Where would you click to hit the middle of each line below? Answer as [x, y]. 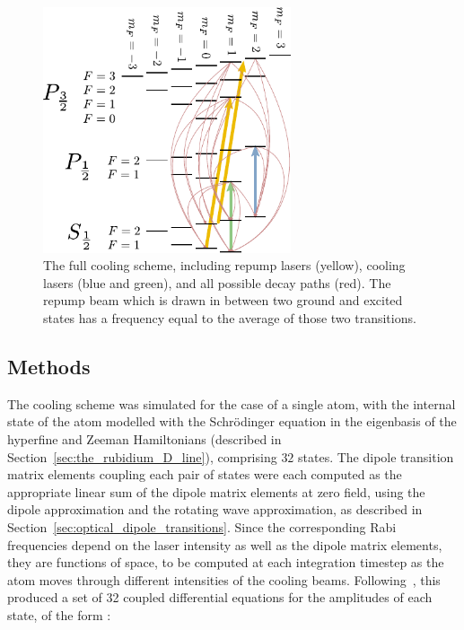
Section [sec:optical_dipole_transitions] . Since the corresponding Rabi [202, 526]
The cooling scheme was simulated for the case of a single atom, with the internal [232, 403]
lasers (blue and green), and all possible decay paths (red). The [217, 282]
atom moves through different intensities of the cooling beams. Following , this [224, 579]
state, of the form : [59, 614]
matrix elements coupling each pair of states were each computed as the [205, 474]
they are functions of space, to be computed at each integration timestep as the [226, 562]
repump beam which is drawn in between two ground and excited [223, 300]
